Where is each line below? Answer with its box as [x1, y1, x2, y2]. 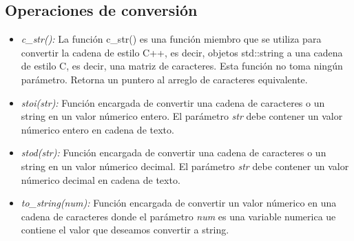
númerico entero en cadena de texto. [21, 122, 174, 136]
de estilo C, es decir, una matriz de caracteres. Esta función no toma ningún [21, 59, 343, 73]
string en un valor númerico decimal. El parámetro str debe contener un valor [21, 158, 349, 173]
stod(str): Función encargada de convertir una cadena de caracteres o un [21, 145, 326, 160]
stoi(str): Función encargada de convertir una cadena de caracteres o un [21, 95, 325, 109]
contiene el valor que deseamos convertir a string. [21, 222, 229, 237]
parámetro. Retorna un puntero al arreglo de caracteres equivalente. [21, 72, 308, 86]
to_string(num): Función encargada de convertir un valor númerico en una [21, 196, 337, 210]
